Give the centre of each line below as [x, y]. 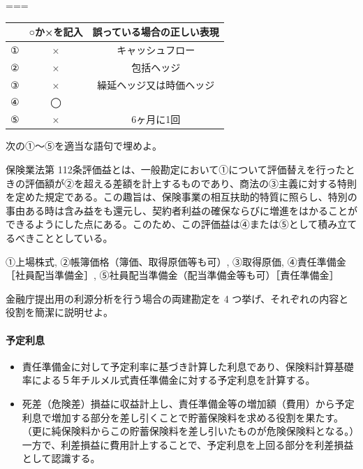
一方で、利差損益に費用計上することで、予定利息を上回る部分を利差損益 [188, 444]
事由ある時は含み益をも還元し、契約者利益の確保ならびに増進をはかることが [181, 210]
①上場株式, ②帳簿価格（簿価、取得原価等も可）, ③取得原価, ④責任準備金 [176, 261]
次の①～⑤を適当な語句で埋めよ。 [84, 146]
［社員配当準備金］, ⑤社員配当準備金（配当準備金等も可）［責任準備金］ [172, 275]
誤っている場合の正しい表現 [156, 32]
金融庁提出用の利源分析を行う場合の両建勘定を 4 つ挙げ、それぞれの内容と [177, 298]
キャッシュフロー [156, 49]
